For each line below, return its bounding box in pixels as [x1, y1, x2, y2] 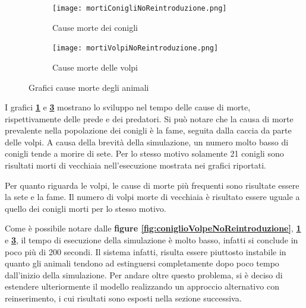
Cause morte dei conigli [52, 21, 138, 33]
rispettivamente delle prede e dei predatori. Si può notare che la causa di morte [5, 112, 294, 125]
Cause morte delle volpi [52, 61, 138, 73]
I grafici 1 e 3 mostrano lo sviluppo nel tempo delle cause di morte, [5, 101, 251, 113]
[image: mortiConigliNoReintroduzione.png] [52, 4, 227, 12]
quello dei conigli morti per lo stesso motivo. [5, 202, 166, 214]
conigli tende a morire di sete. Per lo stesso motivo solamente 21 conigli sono [5, 147, 284, 160]
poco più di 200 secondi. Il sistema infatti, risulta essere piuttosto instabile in [5, 245, 286, 258]
